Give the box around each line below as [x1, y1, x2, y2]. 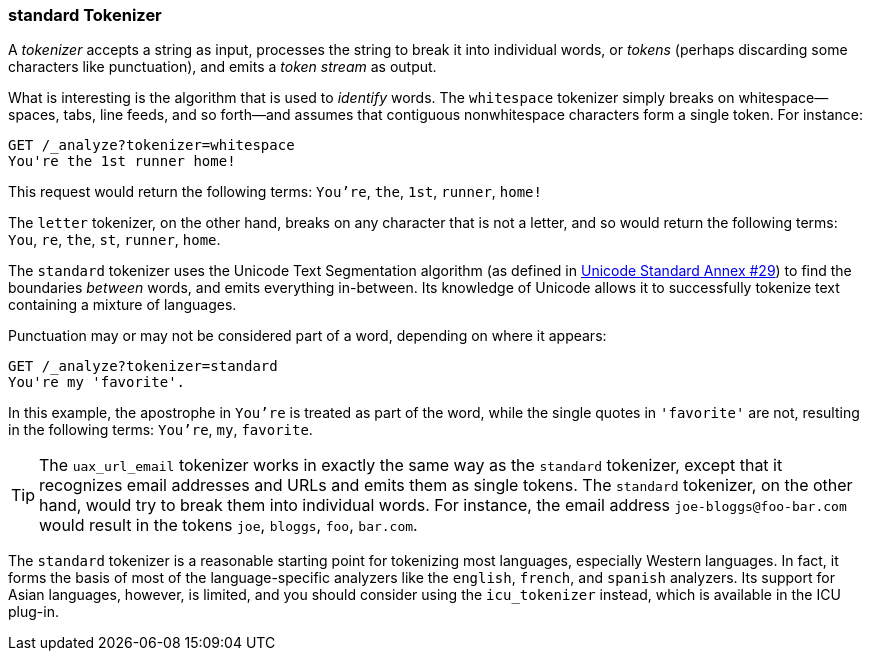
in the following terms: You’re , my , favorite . [8, 421, 313, 439]
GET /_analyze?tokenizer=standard [8, 358, 278, 375]
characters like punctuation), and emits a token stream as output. [8, 58, 437, 76]
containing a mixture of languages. [8, 296, 237, 314]
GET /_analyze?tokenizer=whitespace [8, 137, 295, 154]
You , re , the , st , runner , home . [8, 231, 221, 249]
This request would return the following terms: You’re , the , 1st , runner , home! [8, 183, 542, 201]
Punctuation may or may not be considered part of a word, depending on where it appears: [8, 327, 607, 345]
